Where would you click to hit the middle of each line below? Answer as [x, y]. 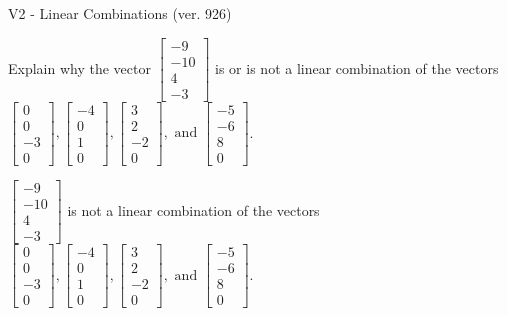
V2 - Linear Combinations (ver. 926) [120, 13]
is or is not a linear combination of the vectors [357, 67]
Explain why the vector [79, 67]
